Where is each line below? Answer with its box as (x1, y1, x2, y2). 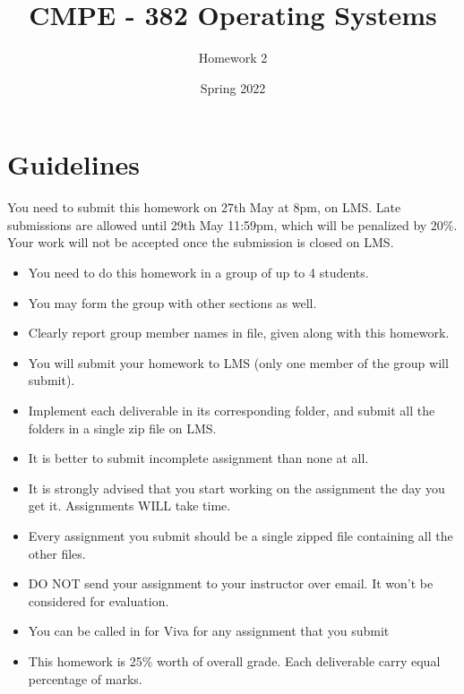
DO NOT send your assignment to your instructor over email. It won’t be (28, 574, 434, 593)
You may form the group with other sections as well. (28, 293, 317, 312)
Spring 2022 (200, 78, 266, 97)
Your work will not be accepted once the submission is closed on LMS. (7, 233, 394, 252)
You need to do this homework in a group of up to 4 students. (28, 263, 369, 282)
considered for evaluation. (28, 591, 169, 610)
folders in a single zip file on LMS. (28, 418, 217, 437)
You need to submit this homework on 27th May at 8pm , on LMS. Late (7, 198, 401, 217)
